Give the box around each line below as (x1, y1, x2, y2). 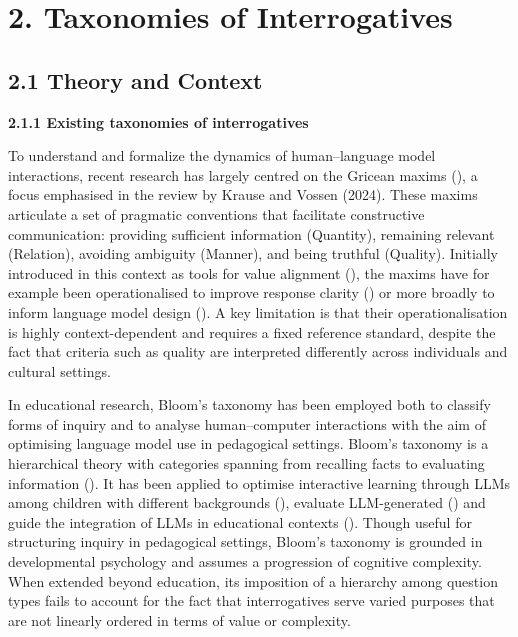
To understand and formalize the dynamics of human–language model (8, 145, 436, 166)
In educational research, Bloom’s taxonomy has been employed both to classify (8, 394, 491, 415)
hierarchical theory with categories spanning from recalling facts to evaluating (8, 453, 485, 474)
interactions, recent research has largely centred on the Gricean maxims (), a (8, 164, 478, 185)
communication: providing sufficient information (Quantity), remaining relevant (8, 223, 495, 244)
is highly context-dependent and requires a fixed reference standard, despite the (8, 321, 496, 342)
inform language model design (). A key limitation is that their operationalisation (8, 301, 508, 322)
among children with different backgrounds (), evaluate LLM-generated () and (8, 492, 486, 513)
